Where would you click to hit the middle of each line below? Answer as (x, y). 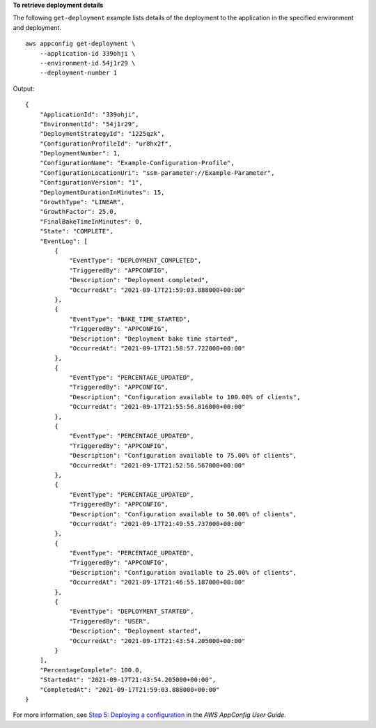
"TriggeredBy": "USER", (110, 621)
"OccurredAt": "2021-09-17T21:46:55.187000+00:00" (157, 582)
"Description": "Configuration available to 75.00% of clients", (183, 456)
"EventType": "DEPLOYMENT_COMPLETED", (135, 261)
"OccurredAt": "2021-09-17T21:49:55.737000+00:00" (157, 524)
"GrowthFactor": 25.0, (78, 212)
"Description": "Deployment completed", (139, 280)
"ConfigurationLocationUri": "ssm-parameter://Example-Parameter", (157, 173)
